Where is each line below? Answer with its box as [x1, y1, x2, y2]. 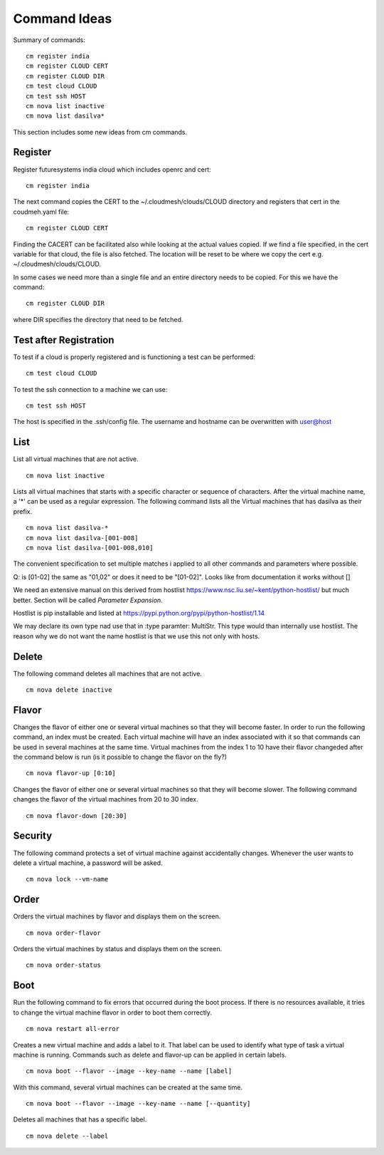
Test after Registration [13, 333, 114, 346]
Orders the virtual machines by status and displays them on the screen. [13, 945, 223, 953]
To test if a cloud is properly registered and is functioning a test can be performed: [13, 353, 255, 361]
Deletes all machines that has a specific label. [13, 1115, 147, 1124]
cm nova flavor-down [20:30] [26, 812, 127, 819]
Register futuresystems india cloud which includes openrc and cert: [13, 165, 211, 174]
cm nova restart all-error [26, 1025, 120, 1033]
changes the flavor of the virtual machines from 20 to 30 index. [13, 795, 198, 804]
